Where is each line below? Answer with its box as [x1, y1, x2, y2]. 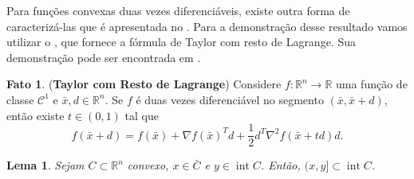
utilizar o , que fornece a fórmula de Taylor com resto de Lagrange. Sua [6, 33, 356, 50]
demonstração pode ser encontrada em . [6, 49, 201, 65]
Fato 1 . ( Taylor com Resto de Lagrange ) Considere [6, 76, 282, 92]
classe [6, 91, 34, 107]
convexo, [127, 157, 169, 173]
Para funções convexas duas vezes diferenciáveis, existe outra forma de [6, 2, 350, 18]
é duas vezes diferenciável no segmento [136, 91, 324, 107]
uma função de [336, 76, 408, 92]
